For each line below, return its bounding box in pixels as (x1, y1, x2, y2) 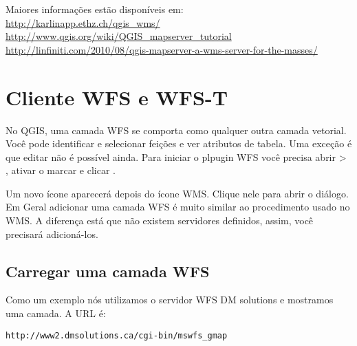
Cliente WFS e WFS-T (6, 83, 228, 111)
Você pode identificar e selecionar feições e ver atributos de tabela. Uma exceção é (6, 136, 352, 151)
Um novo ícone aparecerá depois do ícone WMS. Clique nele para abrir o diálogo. (6, 186, 349, 200)
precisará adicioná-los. (6, 226, 98, 241)
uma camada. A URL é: (6, 306, 106, 321)
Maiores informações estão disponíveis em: (6, 2, 184, 16)
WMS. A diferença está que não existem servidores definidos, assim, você (6, 213, 314, 228)
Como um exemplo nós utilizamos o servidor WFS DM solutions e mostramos (6, 292, 334, 307)
